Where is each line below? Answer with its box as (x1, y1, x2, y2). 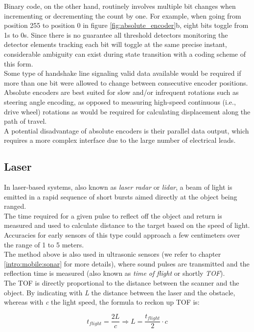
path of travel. (4, 116, 47, 126)
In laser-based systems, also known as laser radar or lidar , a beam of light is (4, 182, 232, 192)
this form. (4, 58, 33, 68)
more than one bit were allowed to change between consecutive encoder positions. (4, 77, 248, 88)
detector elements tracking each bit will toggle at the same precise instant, (4, 39, 227, 49)
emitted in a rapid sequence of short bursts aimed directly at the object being (4, 191, 237, 201)
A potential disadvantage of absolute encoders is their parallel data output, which (4, 125, 249, 135)
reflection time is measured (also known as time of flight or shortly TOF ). (4, 268, 225, 278)
